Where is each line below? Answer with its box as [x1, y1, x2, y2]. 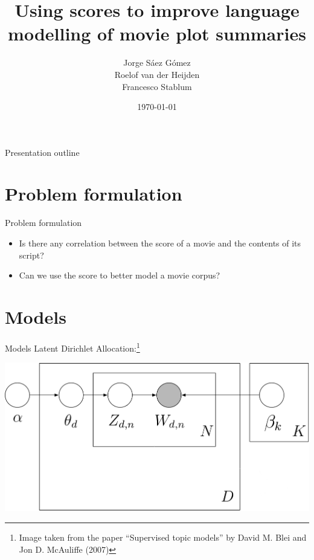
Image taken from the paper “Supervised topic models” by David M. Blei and [19, 531, 307, 544]
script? [19, 248, 44, 261]
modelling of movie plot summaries [8, 21, 306, 46]
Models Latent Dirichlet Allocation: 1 [5, 340, 140, 354]
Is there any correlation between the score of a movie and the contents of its [19, 237, 301, 249]
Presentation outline [5, 146, 80, 158]
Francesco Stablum [122, 80, 192, 92]
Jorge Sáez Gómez [123, 56, 191, 69]
